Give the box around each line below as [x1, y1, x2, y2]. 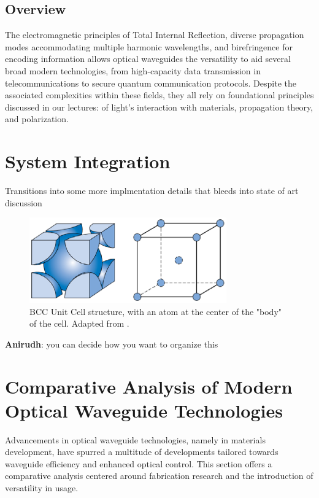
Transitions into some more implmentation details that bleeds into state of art [5, 184, 299, 197]
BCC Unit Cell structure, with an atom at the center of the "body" [29, 305, 282, 317]
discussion [5, 196, 42, 209]
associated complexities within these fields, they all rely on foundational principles [5, 88, 314, 101]
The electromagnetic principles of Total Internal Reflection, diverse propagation [5, 28, 304, 41]
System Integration [5, 149, 171, 174]
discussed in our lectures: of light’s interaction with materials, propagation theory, [5, 100, 313, 113]
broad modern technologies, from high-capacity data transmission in [5, 64, 261, 77]
